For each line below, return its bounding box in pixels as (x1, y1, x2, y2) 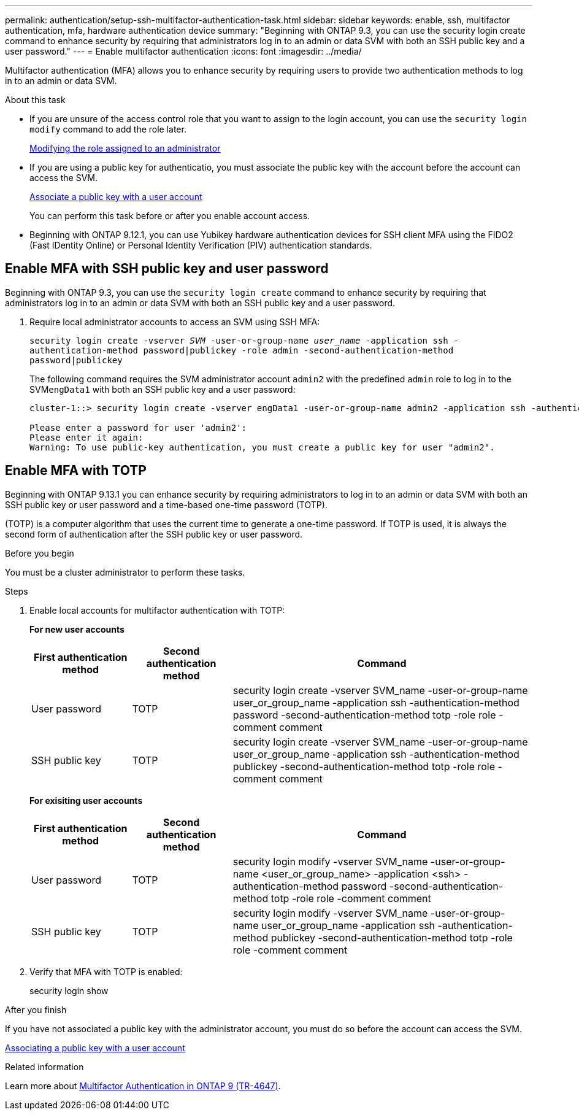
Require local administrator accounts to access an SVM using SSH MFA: (29, 316, 320, 327)
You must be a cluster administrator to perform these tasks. (5, 566, 245, 577)
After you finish (5, 1004, 67, 1015)
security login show (29, 985, 109, 996)
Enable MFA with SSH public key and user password (5, 261, 329, 277)
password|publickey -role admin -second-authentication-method (143, 345, 454, 355)
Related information (5, 1061, 84, 1072)
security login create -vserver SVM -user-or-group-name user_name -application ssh (29, 335, 448, 345)
